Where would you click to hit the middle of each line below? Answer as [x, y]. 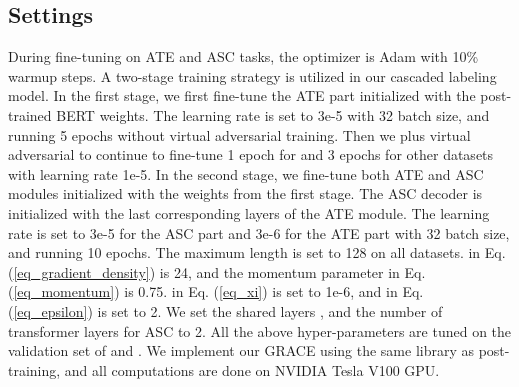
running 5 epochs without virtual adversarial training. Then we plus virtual [239, 134]
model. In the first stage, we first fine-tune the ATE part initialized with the [242, 95]
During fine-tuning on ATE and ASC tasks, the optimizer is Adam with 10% [243, 56]
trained [30, 114]
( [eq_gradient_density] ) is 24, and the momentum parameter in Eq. [217, 271]
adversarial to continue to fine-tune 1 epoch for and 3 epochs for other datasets [251, 154]
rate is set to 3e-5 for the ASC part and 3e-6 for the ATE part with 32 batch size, [259, 232]
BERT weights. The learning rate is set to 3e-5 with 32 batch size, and [273, 114]
